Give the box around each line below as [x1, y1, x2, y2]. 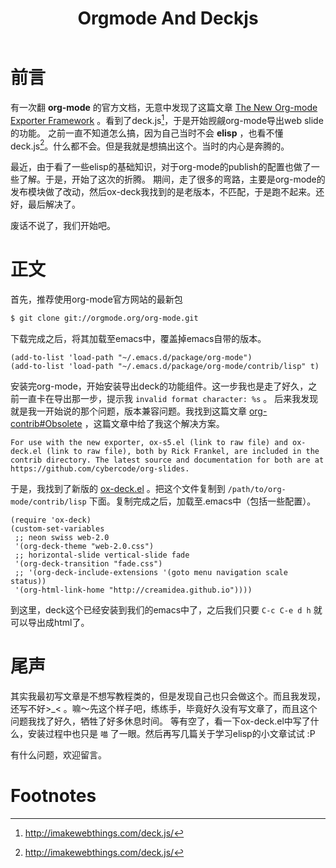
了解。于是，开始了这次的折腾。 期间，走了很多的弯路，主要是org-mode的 [18, 173, 326, 186]
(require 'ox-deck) [10, 515, 92, 526]
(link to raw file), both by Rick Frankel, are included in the [46, 447, 320, 457]
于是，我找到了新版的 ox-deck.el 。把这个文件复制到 [10, 483, 226, 495]
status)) [10, 577, 47, 587]
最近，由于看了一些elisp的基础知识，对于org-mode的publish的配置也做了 [10, 161, 312, 173]
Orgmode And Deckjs [77, 7, 259, 30]
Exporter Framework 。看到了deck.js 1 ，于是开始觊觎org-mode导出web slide [10, 112, 324, 126]
